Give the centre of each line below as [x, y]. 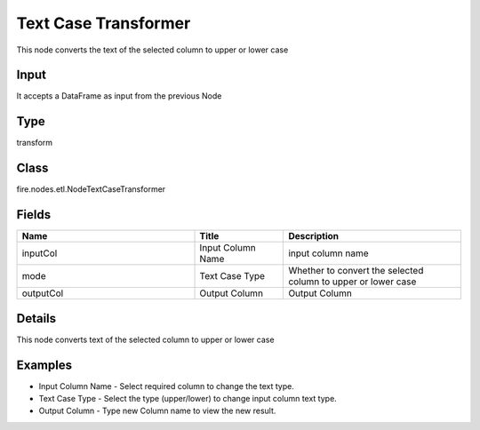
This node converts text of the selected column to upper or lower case [145, 339]
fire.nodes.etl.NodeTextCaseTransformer [91, 189]
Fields [34, 215]
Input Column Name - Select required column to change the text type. [167, 386]
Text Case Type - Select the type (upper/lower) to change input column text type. [188, 398]
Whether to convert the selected [356, 271]
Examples [44, 365]
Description [314, 236]
